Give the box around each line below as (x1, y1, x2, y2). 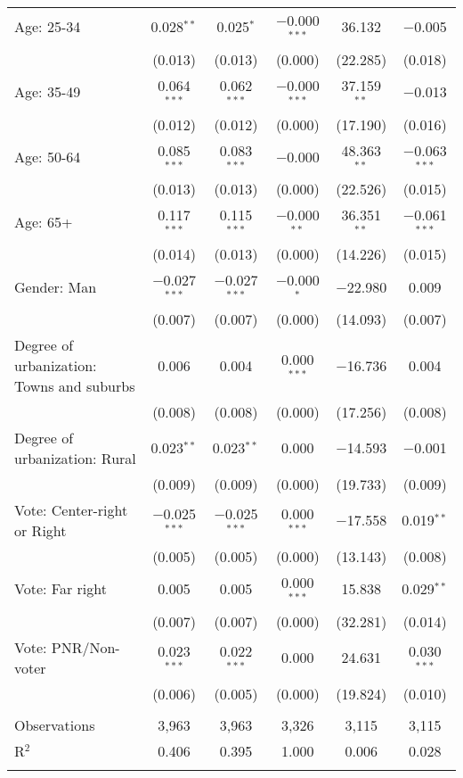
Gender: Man (14, 276, 97, 297)
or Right (14, 519, 67, 541)
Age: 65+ (14, 211, 73, 232)
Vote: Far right (14, 578, 107, 600)
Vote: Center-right (14, 499, 128, 520)
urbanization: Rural (14, 447, 136, 468)
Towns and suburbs (14, 375, 135, 396)
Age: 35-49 (14, 81, 81, 103)
